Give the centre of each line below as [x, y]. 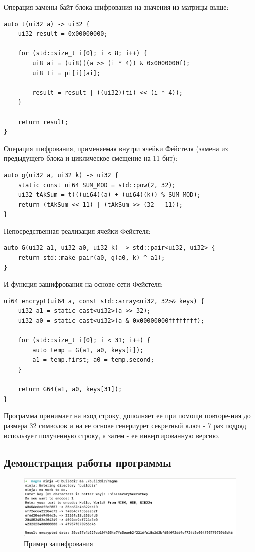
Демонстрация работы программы [88, 462]
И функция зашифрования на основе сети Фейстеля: [84, 284]
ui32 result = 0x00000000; [63, 34]
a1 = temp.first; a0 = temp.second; [93, 360]
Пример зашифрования [59, 543]
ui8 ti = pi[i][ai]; [67, 73]
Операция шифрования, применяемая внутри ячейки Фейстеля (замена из [116, 148]
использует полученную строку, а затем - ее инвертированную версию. [112, 435]
